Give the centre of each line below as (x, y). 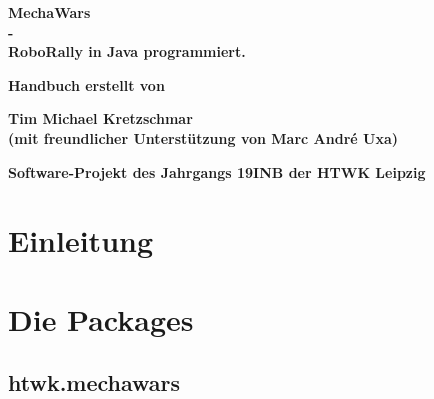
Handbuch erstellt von (86, 84)
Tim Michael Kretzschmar (100, 118)
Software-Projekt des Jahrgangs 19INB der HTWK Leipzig (217, 171)
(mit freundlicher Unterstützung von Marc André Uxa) (203, 137)
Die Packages (101, 318)
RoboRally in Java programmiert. (127, 51)
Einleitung (81, 240)
